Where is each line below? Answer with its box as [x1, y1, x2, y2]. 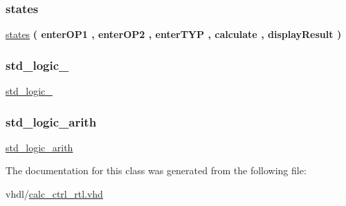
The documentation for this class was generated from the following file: [6, 163, 307, 178]
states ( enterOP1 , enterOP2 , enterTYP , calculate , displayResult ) [6, 27, 342, 41]
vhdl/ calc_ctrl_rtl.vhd [6, 187, 103, 201]
